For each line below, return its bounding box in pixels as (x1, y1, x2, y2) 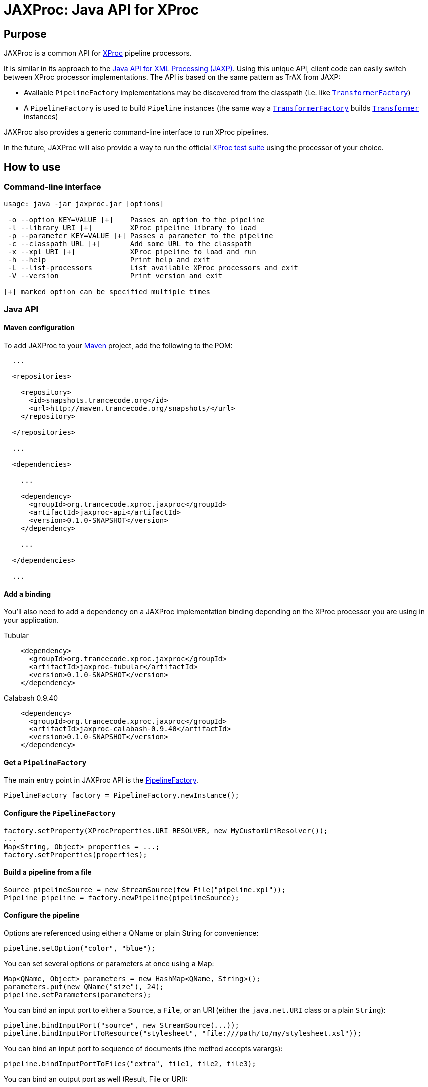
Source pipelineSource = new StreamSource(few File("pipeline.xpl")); (4, 885, 286, 894)
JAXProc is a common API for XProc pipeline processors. (4, 49, 192, 58)
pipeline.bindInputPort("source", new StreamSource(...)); (4, 1021, 240, 1030)
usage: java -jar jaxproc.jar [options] (4, 200, 164, 208)
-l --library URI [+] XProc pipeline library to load (8, 224, 256, 232)
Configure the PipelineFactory (4, 809, 116, 818)
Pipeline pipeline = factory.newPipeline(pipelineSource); (4, 893, 240, 902)
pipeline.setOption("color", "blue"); (4, 944, 156, 953)
